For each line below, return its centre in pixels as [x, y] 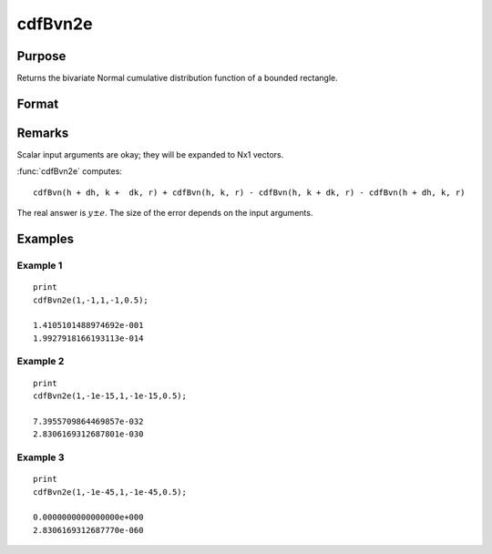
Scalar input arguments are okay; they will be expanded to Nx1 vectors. [150, 154]
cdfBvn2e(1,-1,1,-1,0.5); [91, 300]
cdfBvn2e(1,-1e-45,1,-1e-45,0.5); [110, 492]
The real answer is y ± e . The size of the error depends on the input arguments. [165, 213]
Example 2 [41, 362]
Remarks [43, 133]
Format [38, 103]
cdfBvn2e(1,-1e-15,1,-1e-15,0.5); [110, 396]
